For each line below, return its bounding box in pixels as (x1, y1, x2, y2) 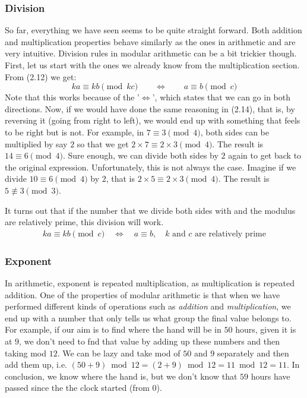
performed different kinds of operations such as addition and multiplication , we (5, 300, 291, 312)
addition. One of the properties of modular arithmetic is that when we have (5, 288, 280, 301)
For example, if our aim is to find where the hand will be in (5, 323, 221, 336)
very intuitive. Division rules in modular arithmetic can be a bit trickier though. (5, 47, 297, 59)
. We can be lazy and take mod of (57, 346, 181, 359)
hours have (251, 369, 290, 382)
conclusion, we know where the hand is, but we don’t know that (5, 369, 238, 382)
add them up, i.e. (5, 358, 68, 371)
